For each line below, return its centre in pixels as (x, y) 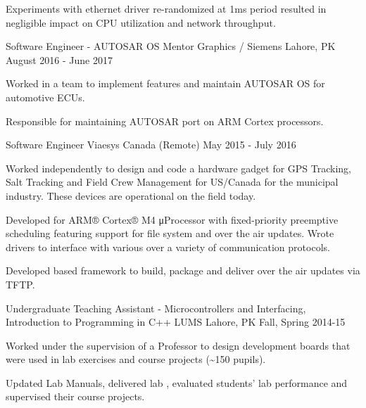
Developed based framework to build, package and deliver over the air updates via (183, 270)
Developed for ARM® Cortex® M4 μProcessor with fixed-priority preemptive (172, 219)
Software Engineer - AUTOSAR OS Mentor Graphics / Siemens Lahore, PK (171, 46)
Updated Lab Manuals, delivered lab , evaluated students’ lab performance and (177, 382)
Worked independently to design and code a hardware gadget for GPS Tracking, (179, 168)
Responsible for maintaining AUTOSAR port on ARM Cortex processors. (165, 121)
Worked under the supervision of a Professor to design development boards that (178, 345)
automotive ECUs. (45, 97)
